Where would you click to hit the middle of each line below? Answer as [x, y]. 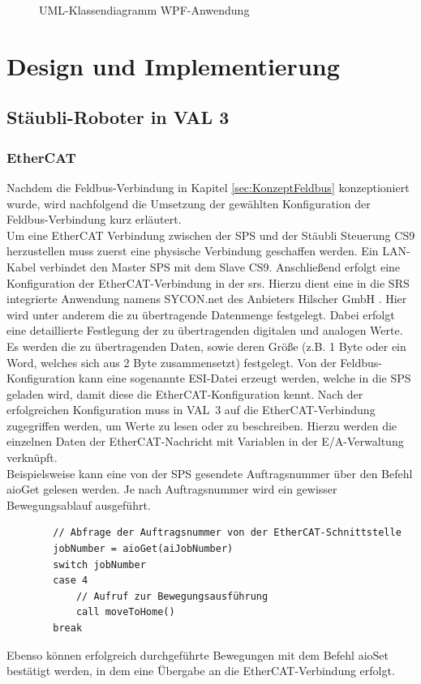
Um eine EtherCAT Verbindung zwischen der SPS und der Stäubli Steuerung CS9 [211, 235]
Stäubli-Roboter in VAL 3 [118, 117]
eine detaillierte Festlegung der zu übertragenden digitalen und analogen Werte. [205, 330]
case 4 [71, 581]
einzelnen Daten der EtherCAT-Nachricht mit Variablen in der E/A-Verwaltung [205, 441]
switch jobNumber [99, 564]
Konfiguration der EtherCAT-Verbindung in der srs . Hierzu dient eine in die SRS [208, 282]
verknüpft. [32, 457]
